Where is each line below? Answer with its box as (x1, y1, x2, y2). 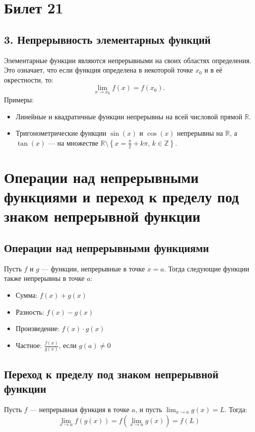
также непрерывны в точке (4, 273, 85, 283)
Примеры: (4, 94, 34, 104)
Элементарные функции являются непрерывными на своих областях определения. (4, 55, 252, 65)
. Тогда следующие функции (164, 263, 250, 273)
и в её (204, 65, 222, 75)
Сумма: (15, 289, 38, 300)
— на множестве (48, 137, 99, 148)
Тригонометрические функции (15, 128, 107, 138)
